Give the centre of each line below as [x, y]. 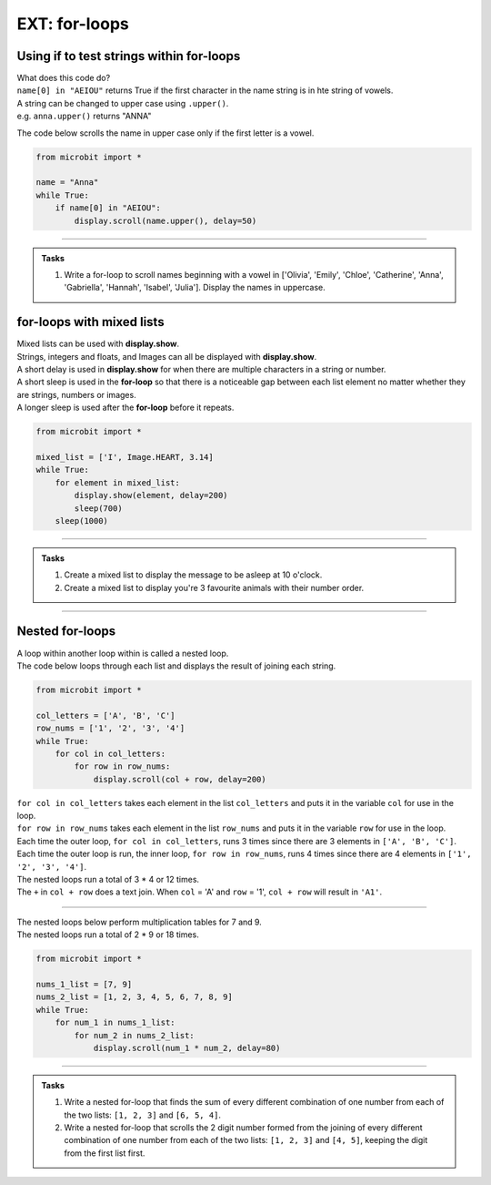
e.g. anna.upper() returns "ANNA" [84, 116]
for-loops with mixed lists [90, 322]
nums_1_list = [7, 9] [84, 984]
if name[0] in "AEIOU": [108, 208]
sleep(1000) [82, 521]
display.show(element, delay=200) [151, 495]
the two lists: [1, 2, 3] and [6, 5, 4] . [143, 1115]
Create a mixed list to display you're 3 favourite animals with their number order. [214, 587]
